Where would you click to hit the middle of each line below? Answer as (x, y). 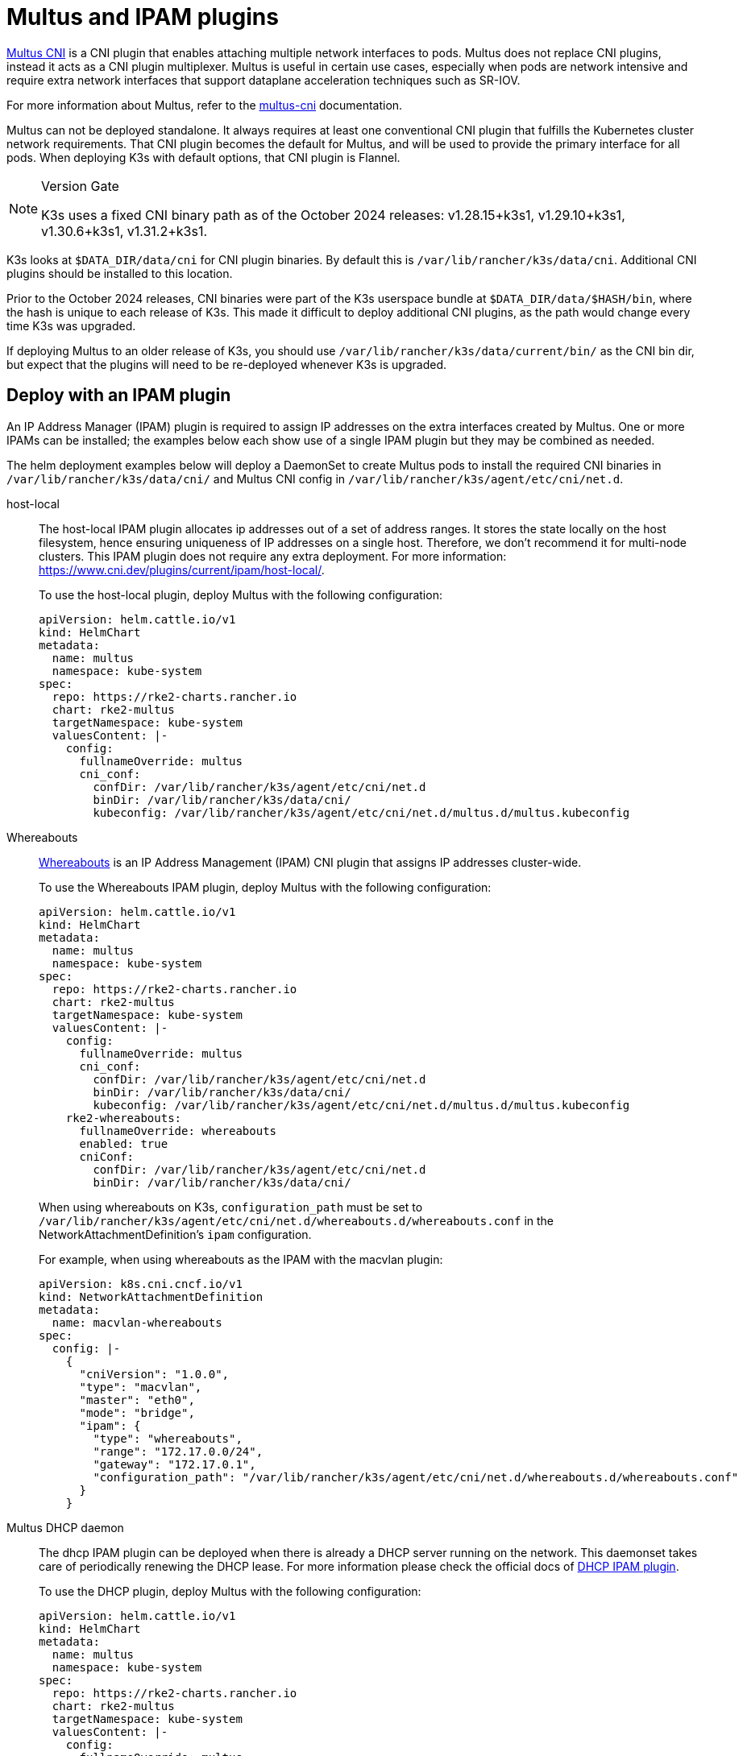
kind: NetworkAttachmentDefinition (151, 1296)
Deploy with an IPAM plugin (119, 396)
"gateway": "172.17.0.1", (174, 1464)
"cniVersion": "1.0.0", (154, 1374)
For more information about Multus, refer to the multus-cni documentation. (205, 105)
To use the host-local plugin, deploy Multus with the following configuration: (241, 594)
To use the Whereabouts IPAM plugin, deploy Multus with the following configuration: (265, 887)
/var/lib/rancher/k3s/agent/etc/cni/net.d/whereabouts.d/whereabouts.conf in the (297, 1220)
